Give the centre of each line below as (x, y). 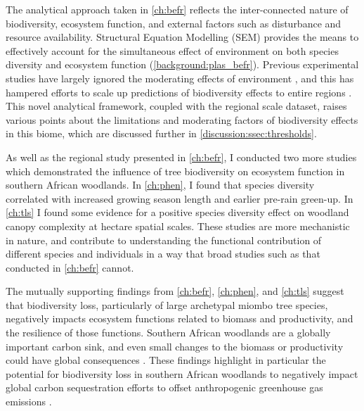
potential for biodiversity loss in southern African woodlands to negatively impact (182, 373)
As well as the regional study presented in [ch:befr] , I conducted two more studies (181, 157)
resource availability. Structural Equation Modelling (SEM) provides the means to (182, 37)
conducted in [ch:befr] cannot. (70, 267)
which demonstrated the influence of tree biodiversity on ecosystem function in (175, 171)
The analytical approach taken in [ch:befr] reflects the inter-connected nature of (177, 9)
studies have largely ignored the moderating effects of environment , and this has (180, 78)
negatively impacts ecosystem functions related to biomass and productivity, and (180, 318)
